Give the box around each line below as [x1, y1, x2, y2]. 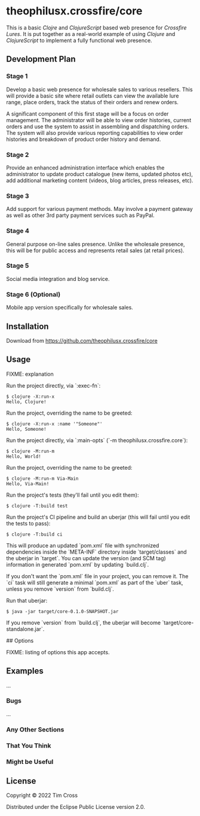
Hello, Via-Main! [6, 480, 50, 486]
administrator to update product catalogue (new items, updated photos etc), [6, 170, 193, 177]
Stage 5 [6, 262, 29, 270]
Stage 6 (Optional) [6, 290, 61, 298]
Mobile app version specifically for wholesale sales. [6, 304, 133, 311]
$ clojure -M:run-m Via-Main [6, 475, 79, 482]
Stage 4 [6, 226, 30, 235]
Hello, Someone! [6, 426, 47, 432]
